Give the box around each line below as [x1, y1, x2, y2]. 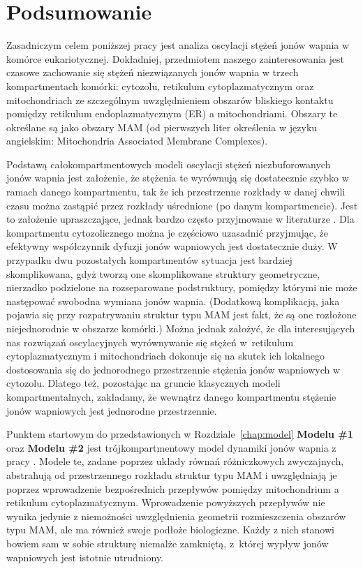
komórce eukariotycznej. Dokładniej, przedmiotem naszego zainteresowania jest [6, 51, 344, 66]
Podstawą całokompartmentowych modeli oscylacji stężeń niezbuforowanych [6, 156, 331, 171]
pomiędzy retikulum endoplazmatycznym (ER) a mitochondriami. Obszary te [6, 106, 338, 121]
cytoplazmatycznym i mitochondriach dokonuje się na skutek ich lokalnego [6, 348, 325, 363]
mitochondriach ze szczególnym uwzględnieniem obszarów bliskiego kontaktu [6, 92, 334, 107]
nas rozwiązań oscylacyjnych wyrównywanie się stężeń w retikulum [6, 334, 294, 349]
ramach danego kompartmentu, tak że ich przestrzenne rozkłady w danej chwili [6, 184, 346, 199]
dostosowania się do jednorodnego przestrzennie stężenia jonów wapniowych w [6, 362, 341, 376]
